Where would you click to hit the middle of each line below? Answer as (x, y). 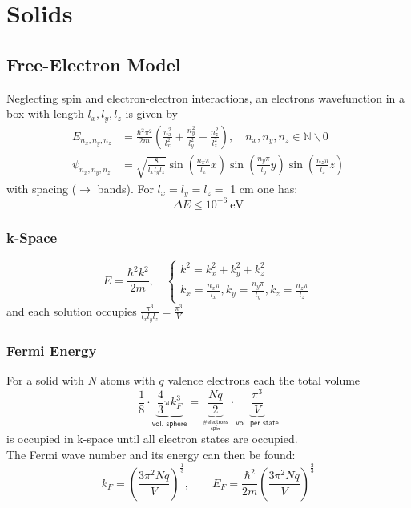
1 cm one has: (264, 188)
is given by (151, 113)
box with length (45, 113)
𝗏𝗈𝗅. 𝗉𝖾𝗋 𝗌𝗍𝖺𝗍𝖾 (257, 423)
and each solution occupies (72, 310)
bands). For (125, 188)
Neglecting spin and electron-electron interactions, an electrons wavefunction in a (205, 97)
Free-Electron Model (94, 64)
